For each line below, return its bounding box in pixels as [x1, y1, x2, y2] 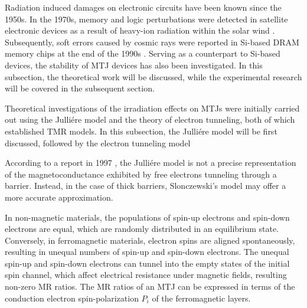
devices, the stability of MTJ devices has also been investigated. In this [5, 58, 263, 71]
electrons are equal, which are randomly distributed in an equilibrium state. [5, 222, 279, 235]
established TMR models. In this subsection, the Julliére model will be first [5, 124, 277, 137]
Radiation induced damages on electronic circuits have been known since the [5, 1, 282, 13]
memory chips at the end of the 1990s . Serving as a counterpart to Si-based [5, 47, 280, 60]
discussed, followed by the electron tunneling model [5, 136, 191, 149]
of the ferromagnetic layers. [152, 291, 251, 304]
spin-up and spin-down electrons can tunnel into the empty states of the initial [5, 257, 290, 269]
